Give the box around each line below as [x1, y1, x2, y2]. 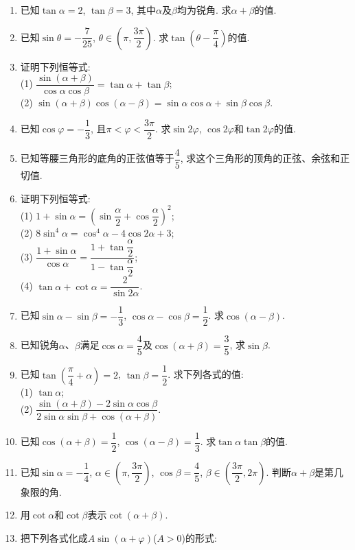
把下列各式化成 [20, 530, 88, 545]
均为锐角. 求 [177, 3, 231, 16]
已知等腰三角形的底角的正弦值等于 [20, 151, 174, 165]
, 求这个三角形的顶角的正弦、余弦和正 [180, 151, 350, 165]
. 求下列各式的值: [168, 367, 244, 381]
